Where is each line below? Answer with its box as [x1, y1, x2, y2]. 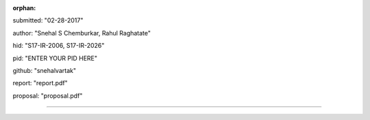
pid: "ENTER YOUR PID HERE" [12, 54, 97, 62]
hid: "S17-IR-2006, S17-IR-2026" [12, 42, 105, 50]
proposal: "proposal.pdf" [12, 91, 83, 100]
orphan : [12, 4, 36, 12]
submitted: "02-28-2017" [12, 16, 84, 25]
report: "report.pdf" [12, 79, 68, 87]
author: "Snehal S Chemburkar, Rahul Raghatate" [12, 29, 151, 37]
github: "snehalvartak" [12, 66, 77, 74]
